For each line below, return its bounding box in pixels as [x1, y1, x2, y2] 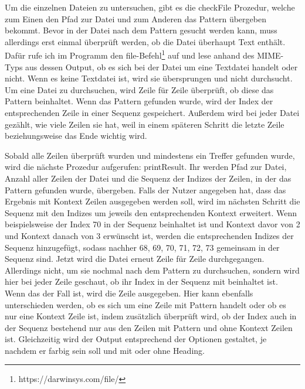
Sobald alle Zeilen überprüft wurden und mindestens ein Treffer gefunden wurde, [5, 149, 295, 161]
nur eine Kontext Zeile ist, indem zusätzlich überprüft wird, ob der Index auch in [5, 310, 297, 322]
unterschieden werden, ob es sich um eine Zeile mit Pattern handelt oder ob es [5, 298, 286, 310]
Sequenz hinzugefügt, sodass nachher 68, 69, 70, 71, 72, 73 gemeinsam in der [5, 241, 280, 253]
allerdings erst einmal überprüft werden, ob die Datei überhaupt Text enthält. [5, 35, 286, 47]
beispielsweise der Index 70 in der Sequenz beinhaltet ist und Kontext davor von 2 [5, 218, 300, 230]
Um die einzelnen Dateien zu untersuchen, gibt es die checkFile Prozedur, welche [5, 1, 295, 13]
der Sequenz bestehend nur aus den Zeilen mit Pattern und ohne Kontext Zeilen [5, 321, 293, 333]
